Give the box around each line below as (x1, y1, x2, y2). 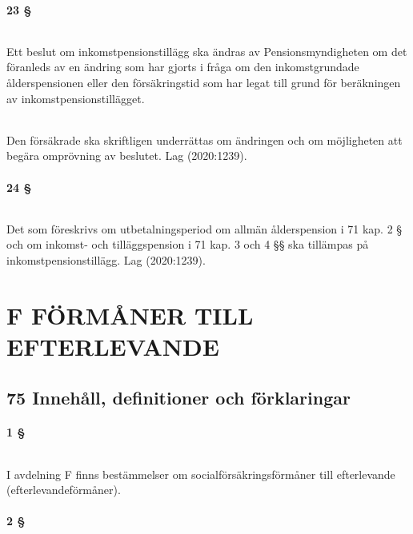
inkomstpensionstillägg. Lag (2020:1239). (6, 251, 206, 268)
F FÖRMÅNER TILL (6, 298, 254, 331)
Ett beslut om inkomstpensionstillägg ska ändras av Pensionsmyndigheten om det (6, 42, 407, 59)
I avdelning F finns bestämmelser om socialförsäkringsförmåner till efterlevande (6, 465, 395, 482)
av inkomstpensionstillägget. (6, 90, 145, 106)
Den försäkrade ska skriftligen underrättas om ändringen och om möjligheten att (6, 131, 403, 148)
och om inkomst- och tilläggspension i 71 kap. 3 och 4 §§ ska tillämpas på (6, 236, 369, 253)
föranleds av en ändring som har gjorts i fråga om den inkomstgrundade (6, 58, 359, 75)
